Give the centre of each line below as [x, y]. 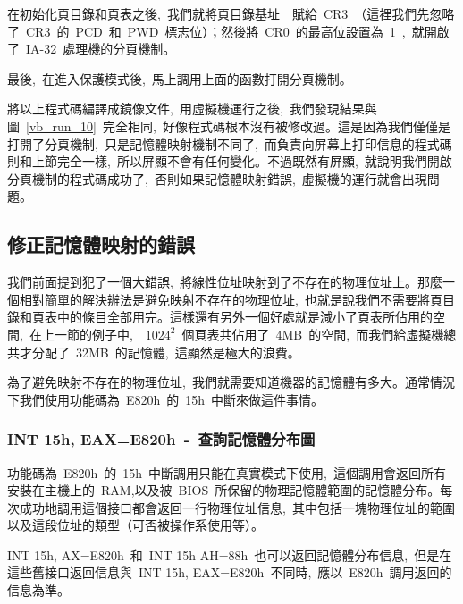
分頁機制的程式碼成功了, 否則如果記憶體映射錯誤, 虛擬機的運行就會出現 [217, 178]
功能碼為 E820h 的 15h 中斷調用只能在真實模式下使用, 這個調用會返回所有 [227, 472]
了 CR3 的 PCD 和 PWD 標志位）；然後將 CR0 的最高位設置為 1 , [206, 31]
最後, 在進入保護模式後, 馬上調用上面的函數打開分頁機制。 [180, 78]
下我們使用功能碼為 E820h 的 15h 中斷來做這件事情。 [166, 399]
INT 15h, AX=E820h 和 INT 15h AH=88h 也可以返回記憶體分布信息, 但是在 [230, 554]
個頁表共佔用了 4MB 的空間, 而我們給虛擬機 [313, 334]
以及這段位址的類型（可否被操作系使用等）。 [135, 525]
